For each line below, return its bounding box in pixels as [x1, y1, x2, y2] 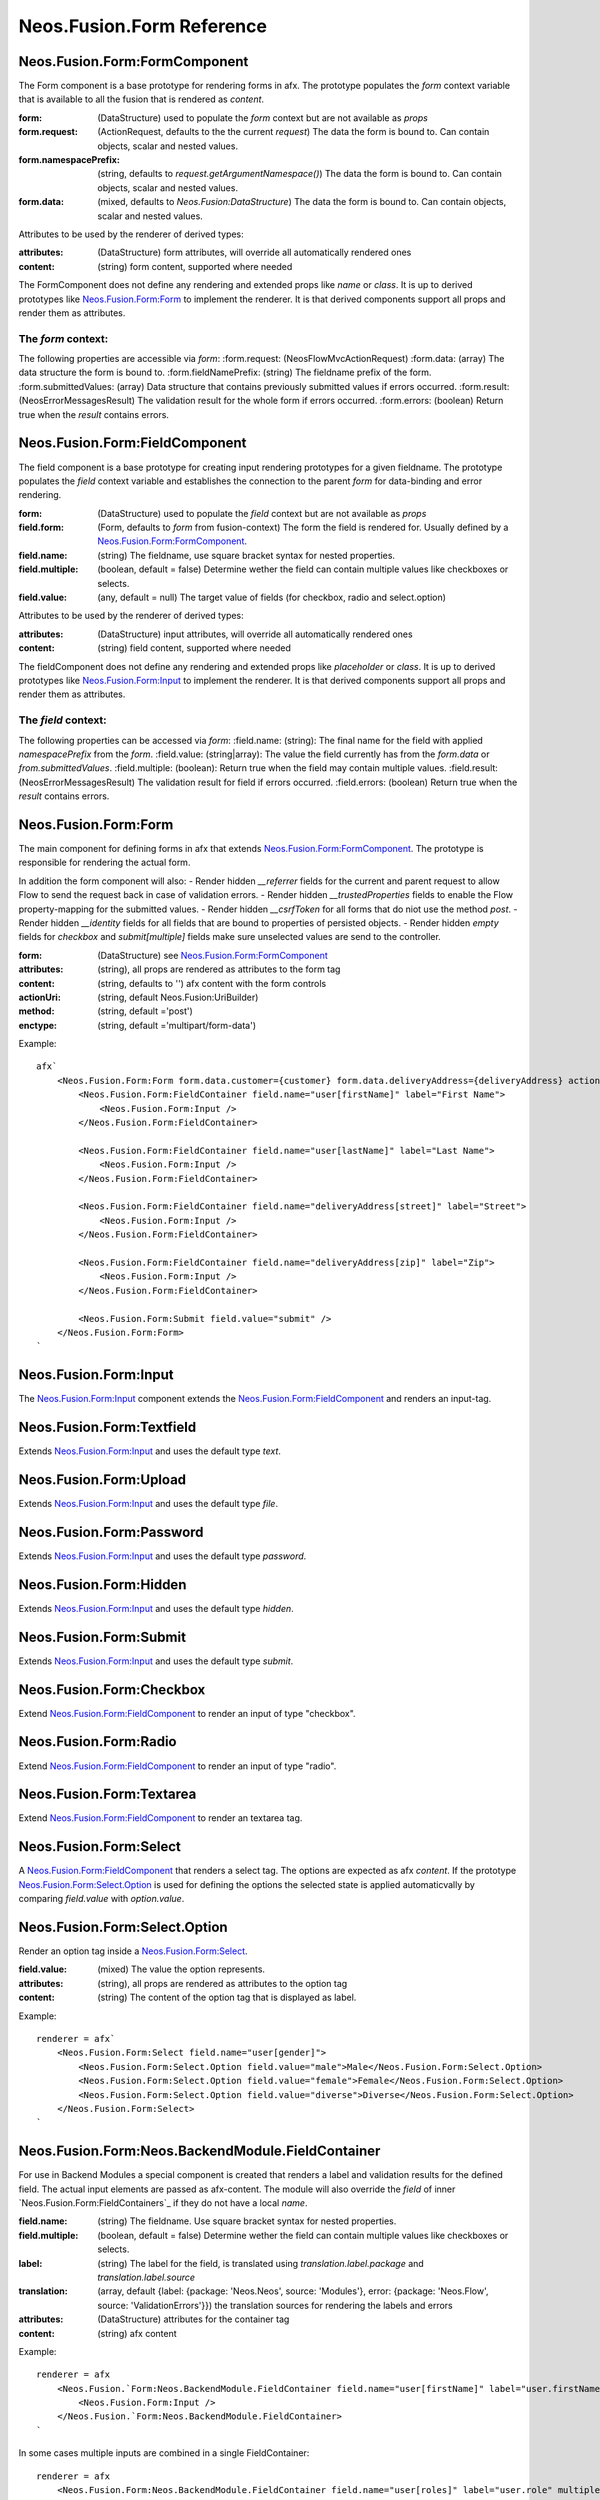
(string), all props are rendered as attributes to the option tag [97, 1977, 348, 1989]
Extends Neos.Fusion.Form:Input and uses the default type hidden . [18, 1602, 294, 1614]
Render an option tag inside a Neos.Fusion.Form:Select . [18, 1945, 249, 1957]
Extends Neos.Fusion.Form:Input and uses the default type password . [18, 1550, 307, 1562]
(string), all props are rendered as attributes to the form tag [97, 963, 341, 975]
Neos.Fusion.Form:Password [18, 1523, 204, 1540]
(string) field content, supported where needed [97, 642, 292, 654]
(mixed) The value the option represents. [97, 1963, 265, 1975]
